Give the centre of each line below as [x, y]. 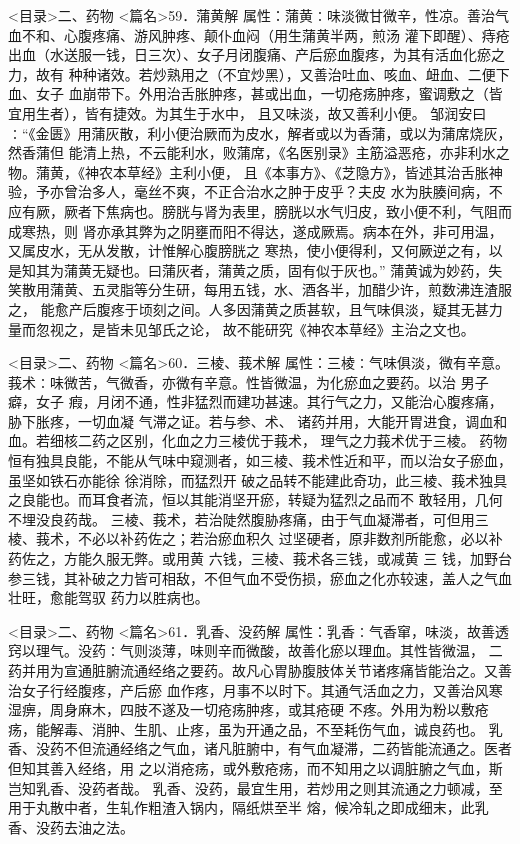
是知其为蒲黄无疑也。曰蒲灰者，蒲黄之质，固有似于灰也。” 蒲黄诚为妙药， [248, 269]
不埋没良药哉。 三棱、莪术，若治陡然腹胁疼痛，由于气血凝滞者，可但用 [241, 518]
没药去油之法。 [84, 826]
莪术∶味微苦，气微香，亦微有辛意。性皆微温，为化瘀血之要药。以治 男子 [248, 381]
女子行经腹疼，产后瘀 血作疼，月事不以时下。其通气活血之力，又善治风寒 [262, 689]
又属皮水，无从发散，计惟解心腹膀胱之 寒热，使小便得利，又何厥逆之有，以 [255, 250]
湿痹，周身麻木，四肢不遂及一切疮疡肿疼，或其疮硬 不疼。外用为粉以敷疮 [248, 709]
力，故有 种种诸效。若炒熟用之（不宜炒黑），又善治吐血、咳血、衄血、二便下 [259, 73]
